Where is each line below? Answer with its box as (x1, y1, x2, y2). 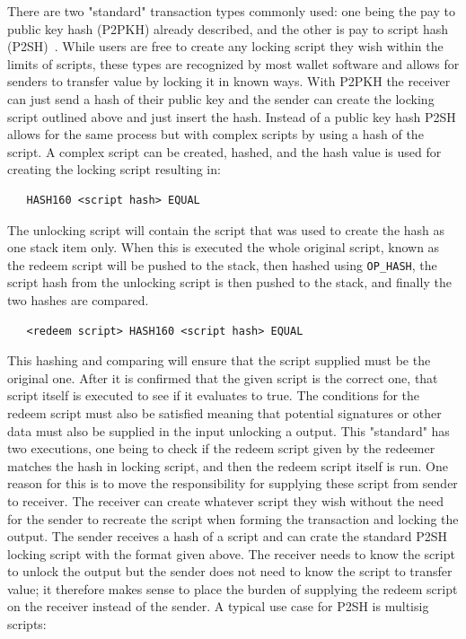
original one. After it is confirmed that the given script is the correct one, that (7, 368, 438, 387)
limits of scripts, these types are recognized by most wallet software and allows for (7, 54, 460, 73)
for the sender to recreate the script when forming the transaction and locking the (7, 509, 459, 528)
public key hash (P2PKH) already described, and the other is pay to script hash (7, 19, 448, 38)
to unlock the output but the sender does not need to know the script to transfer (7, 562, 453, 581)
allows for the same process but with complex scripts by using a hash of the (7, 125, 424, 144)
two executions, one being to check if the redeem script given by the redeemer (7, 439, 435, 458)
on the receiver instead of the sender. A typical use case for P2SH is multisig (7, 597, 429, 616)
